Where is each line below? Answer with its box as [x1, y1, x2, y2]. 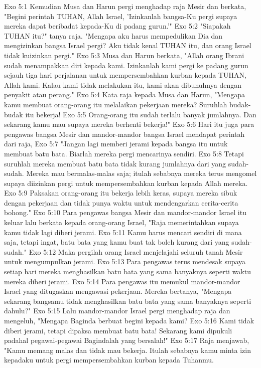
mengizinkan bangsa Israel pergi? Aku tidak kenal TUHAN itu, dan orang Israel [4, 40, 251, 51]
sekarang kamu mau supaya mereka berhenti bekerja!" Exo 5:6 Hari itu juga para [4, 119, 254, 129]
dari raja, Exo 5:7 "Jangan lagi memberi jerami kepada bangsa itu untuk [4, 138, 228, 149]
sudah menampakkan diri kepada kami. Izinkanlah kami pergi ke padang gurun [4, 60, 248, 70]
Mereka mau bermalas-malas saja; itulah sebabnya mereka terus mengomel [26, 168, 257, 178]
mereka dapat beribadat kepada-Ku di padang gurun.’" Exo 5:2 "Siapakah [4, 21, 231, 31]
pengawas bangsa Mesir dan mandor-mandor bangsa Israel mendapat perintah [4, 128, 245, 139]
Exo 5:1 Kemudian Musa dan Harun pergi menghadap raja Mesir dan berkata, [4, 1, 246, 11]
